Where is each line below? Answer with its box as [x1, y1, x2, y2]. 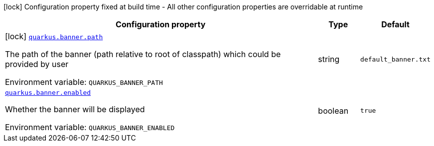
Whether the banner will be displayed [5, 104, 145, 114]
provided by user [5, 59, 69, 69]
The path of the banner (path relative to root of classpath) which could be [5, 49, 281, 59]
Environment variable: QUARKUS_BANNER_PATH [5, 77, 163, 87]
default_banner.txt [360, 55, 431, 63]
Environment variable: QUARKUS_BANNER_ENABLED [5, 122, 175, 132]
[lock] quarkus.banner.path [5, 31, 103, 41]
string [318, 54, 340, 64]
